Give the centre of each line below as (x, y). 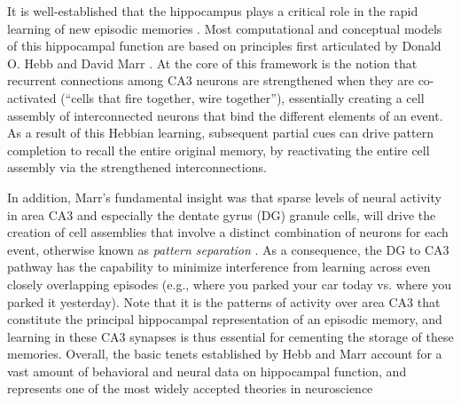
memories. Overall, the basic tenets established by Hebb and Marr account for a (225, 354)
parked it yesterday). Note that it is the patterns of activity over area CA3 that (224, 301)
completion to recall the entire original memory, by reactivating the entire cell (219, 150)
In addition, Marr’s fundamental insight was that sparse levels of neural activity (224, 197)
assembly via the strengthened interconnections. (137, 167)
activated (32, 97)
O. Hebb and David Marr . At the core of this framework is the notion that (212, 63)
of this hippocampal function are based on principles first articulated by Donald (224, 46)
